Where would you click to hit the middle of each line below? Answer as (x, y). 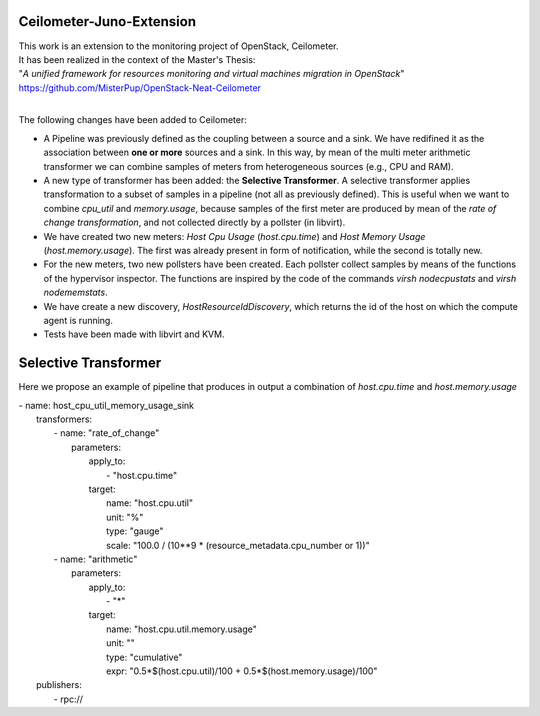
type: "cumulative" (144, 657)
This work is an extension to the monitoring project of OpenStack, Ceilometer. (178, 46)
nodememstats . (76, 292)
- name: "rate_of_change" (106, 433)
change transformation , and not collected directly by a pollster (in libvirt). (194, 222)
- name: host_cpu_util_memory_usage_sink (106, 405)
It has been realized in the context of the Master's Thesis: (137, 59)
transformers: (64, 419)
